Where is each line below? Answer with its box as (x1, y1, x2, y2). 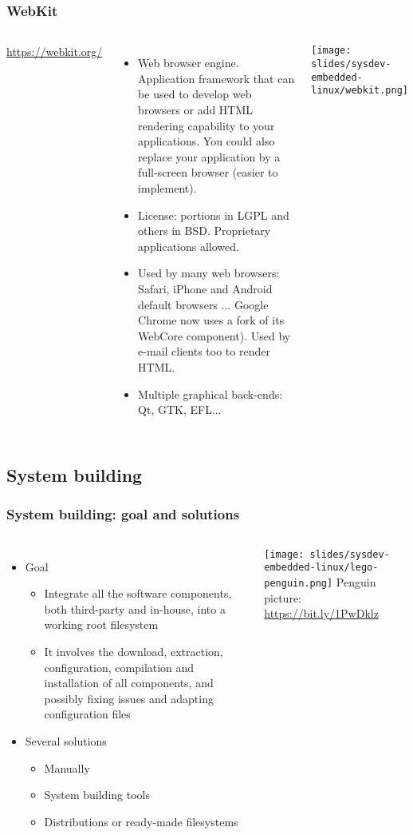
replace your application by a (138, 148, 281, 165)
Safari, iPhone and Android (138, 280, 273, 296)
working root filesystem (44, 616, 159, 633)
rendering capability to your (138, 117, 275, 133)
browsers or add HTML (138, 101, 254, 117)
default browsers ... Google (138, 296, 269, 312)
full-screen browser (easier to (138, 164, 278, 181)
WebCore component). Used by (138, 327, 291, 344)
